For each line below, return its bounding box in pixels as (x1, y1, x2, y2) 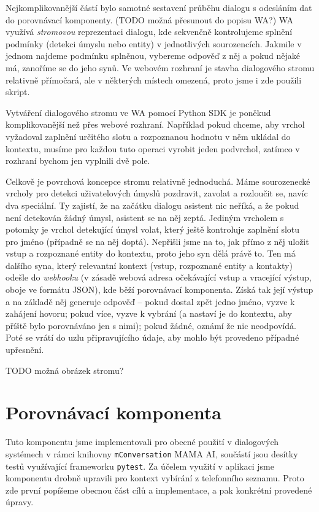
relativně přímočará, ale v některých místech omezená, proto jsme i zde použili (6, 73, 302, 86)
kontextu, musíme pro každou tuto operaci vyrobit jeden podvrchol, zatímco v (6, 142, 300, 155)
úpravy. (6, 495, 34, 508)
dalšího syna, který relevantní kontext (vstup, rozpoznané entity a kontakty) (6, 258, 293, 271)
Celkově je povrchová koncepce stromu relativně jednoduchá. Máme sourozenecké (6, 174, 310, 187)
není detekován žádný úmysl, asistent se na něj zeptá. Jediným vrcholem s (6, 211, 284, 223)
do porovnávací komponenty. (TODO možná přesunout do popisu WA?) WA (6, 13, 294, 26)
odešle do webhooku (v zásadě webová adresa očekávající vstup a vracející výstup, (6, 271, 312, 284)
